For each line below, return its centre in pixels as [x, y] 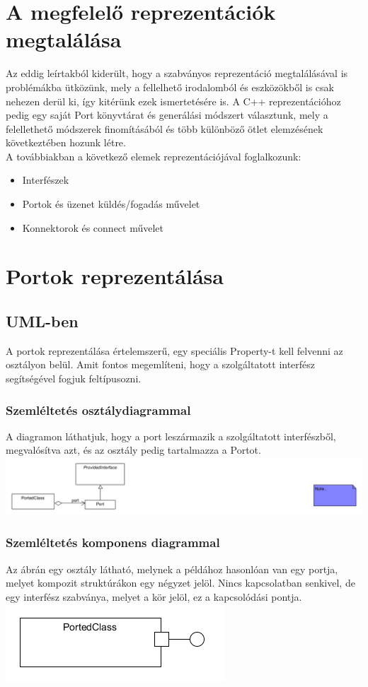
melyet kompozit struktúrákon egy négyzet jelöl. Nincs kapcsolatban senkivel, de [180, 583]
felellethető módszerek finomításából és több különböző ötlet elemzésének [165, 128]
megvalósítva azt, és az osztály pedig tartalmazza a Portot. [133, 450]
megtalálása [64, 39]
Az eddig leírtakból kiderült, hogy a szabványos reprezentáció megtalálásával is [177, 73]
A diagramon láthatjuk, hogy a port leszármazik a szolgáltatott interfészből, [171, 436]
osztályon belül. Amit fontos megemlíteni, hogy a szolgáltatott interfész [161, 364]
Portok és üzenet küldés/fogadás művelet [111, 204]
